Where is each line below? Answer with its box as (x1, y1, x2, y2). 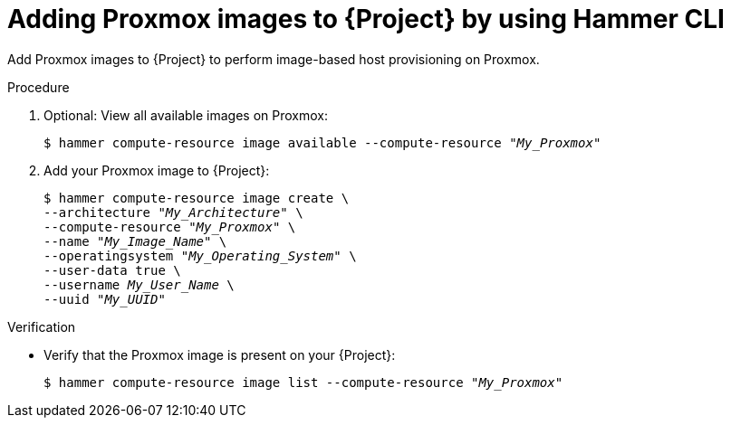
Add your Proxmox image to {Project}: (43, 162, 270, 178)
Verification (7, 318, 76, 335)
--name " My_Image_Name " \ (43, 233, 227, 249)
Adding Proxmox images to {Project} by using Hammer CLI (7, 4, 725, 34)
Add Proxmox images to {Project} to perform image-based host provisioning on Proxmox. (7, 51, 540, 67)
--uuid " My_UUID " (43, 291, 166, 307)
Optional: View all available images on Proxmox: (43, 107, 329, 123)
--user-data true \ (43, 262, 181, 278)
